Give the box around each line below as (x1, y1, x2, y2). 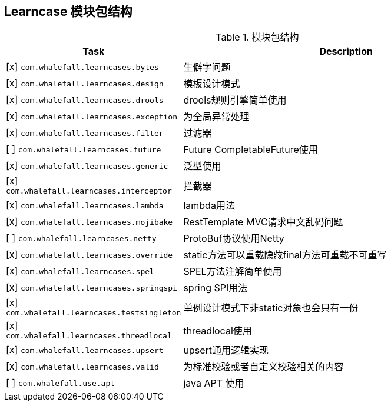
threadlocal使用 (183, 324, 252, 337)
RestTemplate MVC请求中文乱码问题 (183, 216, 343, 228)
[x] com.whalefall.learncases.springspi (6, 281, 178, 294)
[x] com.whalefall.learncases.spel (6, 265, 154, 277)
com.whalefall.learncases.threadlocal (6, 331, 172, 341)
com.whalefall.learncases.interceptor (6, 187, 172, 196)
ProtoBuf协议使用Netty (183, 232, 284, 245)
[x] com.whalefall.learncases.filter (6, 127, 164, 139)
